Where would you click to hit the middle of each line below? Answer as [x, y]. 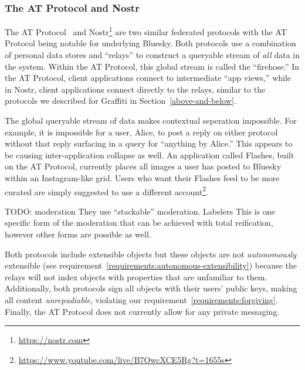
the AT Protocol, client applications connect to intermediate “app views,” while [148, 78]
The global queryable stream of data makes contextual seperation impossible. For [151, 120]
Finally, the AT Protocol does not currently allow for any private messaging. [142, 311]
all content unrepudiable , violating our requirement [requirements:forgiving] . [141, 300]
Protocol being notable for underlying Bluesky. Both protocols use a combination [150, 43]
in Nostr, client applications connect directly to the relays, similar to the [135, 89]
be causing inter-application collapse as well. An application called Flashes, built [150, 155]
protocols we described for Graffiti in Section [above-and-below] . [121, 101]
